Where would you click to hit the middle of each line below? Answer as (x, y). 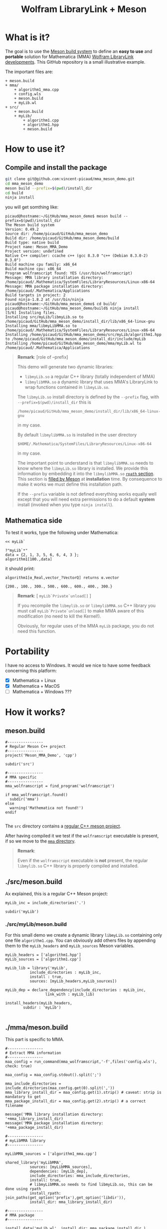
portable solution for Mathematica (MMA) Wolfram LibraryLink (69, 57)
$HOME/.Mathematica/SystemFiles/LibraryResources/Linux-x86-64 (84, 444)
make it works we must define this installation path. (70, 484)
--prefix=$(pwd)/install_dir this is (54, 402)
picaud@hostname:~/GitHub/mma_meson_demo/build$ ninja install (72, 309)
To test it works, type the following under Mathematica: (62, 533)
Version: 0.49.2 (22, 230)
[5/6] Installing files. (31, 313)
